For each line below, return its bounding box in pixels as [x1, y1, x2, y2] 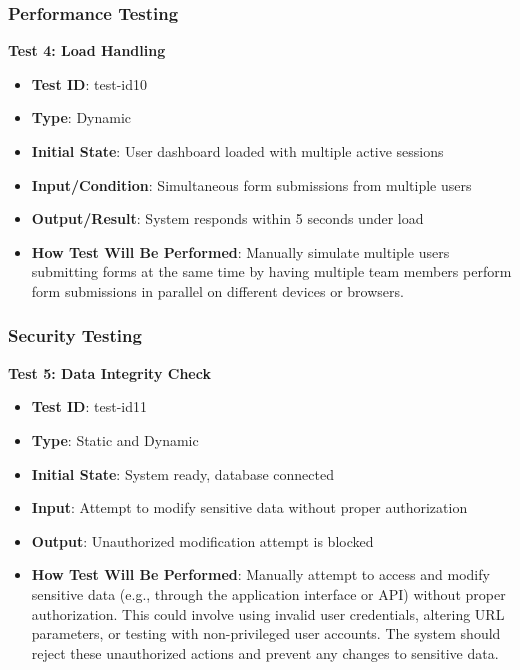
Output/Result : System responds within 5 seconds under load [31, 208, 424, 229]
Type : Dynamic [31, 107, 132, 128]
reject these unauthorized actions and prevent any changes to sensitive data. [31, 642, 499, 663]
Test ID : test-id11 [31, 396, 147, 417]
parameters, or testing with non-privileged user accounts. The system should [31, 623, 501, 644]
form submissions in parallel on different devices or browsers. [31, 280, 404, 301]
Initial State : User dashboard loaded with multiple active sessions [31, 141, 444, 161]
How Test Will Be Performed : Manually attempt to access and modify [31, 564, 490, 585]
